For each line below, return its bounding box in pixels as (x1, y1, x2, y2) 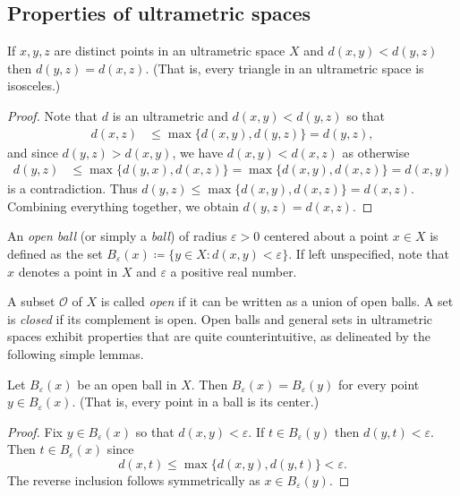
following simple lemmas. (7, 344, 144, 363)
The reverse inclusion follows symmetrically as (7, 470, 260, 489)
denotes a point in (18, 261, 118, 280)
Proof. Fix (7, 422, 63, 440)
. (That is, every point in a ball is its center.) (72, 392, 319, 411)
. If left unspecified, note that (288, 244, 449, 263)
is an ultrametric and (112, 106, 228, 124)
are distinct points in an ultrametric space (54, 41, 285, 60)
